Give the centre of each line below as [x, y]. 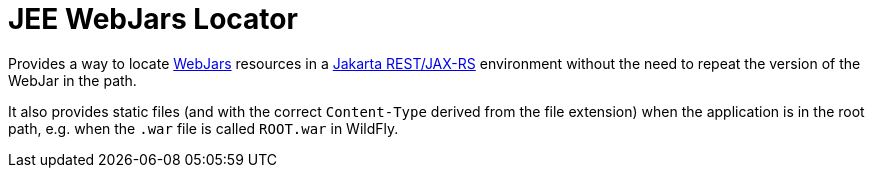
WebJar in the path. [72, 80]
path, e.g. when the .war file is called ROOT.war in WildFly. [203, 128]
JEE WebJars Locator [153, 19]
